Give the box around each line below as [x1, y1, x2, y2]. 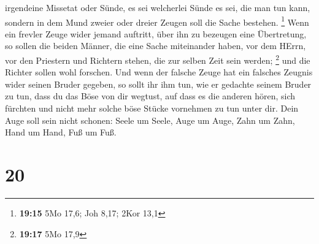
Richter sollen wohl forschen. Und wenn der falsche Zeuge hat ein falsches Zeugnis [5, 66, 313, 78]
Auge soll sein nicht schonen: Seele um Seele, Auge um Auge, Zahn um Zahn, [5, 113, 295, 126]
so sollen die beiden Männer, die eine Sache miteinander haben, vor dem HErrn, [5, 39, 306, 52]
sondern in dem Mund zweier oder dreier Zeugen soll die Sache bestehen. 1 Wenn [5, 13, 309, 28]
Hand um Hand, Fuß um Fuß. [5, 126, 117, 139]
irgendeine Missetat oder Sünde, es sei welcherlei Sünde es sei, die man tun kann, [5, 1, 310, 13]
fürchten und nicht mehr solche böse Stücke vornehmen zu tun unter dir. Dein [5, 102, 299, 115]
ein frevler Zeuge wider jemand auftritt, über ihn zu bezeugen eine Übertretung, [5, 27, 307, 40]
